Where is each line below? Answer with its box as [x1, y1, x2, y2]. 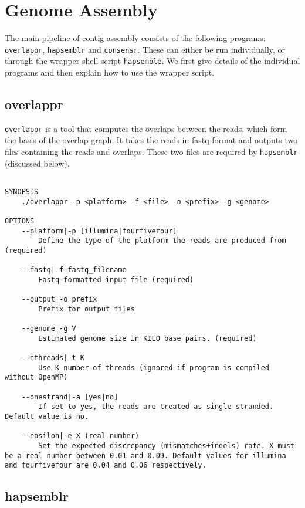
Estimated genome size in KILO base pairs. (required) [38, 334, 257, 343]
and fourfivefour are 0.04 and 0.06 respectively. [5, 461, 206, 470]
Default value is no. [5, 412, 89, 421]
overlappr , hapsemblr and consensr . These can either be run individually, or [5, 43, 286, 55]
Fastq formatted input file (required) [38, 275, 194, 284]
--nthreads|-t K [21, 354, 85, 363]
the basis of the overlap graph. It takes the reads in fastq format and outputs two [5, 134, 298, 146]
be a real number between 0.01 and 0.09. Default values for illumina [5, 451, 286, 460]
